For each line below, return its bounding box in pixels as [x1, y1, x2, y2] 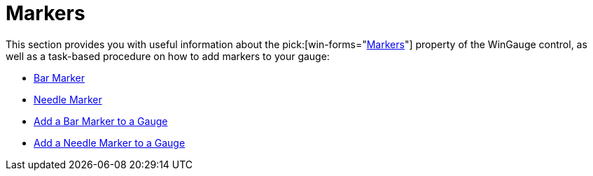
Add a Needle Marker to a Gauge [34, 136, 186, 149]
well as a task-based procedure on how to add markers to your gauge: [6, 50, 330, 62]
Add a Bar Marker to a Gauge [34, 115, 168, 127]
